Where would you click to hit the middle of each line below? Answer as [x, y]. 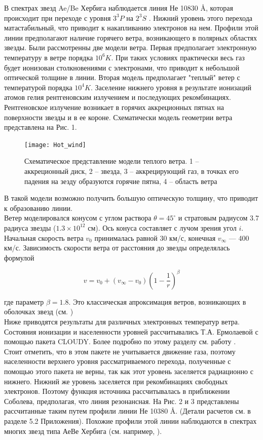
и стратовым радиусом [213, 218]
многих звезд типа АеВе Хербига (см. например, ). [83, 431]
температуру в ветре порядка [49, 57]
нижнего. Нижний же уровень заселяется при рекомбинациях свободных [116, 381]
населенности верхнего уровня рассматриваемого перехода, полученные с [118, 361]
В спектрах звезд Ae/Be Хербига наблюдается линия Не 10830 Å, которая [119, 8]
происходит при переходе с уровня [58, 17]
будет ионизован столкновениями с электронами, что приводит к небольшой [122, 67]
